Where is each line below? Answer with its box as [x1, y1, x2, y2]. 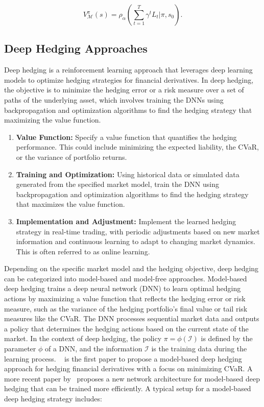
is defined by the [201, 333, 253, 344]
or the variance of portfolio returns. [16, 151, 127, 162]
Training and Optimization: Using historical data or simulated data [16, 169, 239, 179]
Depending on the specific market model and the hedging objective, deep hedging [4, 263, 259, 274]
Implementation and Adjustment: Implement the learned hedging [16, 216, 236, 226]
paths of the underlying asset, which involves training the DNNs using [4, 94, 224, 105]
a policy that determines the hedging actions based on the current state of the [4, 323, 249, 333]
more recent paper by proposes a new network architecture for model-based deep [4, 373, 260, 384]
